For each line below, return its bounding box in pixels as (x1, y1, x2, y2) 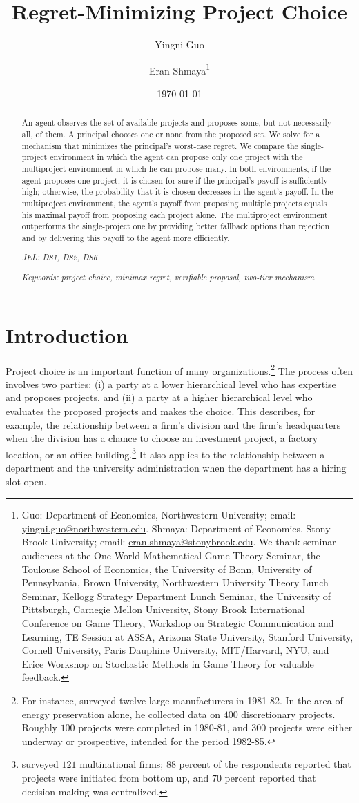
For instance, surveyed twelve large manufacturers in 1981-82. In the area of (21, 693, 343, 707)
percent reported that (224, 770, 316, 784)
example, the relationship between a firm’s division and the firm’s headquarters (6, 417, 341, 432)
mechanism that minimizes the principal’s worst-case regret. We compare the (21, 139, 298, 151)
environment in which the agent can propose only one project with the (50, 151, 303, 163)
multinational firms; (79, 757, 164, 771)
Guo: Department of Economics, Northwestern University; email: (21, 507, 296, 522)
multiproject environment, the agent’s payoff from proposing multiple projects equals (21, 197, 327, 209)
